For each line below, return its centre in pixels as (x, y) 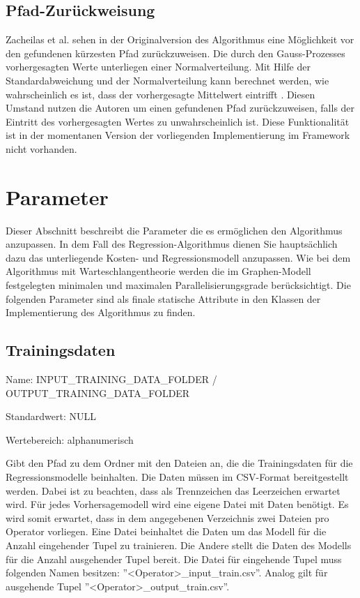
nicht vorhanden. (41, 148)
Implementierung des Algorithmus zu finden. (101, 312)
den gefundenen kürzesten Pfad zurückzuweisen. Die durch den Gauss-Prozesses (175, 53)
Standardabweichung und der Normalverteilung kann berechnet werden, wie (167, 80)
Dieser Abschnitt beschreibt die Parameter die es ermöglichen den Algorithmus (174, 230)
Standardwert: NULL (51, 416)
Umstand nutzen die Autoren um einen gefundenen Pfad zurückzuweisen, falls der (180, 108)
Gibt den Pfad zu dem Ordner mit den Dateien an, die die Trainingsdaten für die (179, 463)
